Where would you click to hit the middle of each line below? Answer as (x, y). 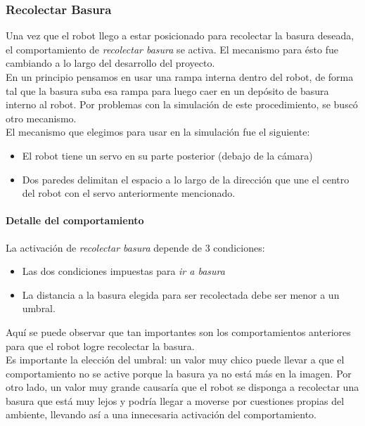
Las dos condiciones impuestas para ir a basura (123, 271)
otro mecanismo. (41, 118)
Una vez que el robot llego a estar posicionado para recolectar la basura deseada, (180, 35)
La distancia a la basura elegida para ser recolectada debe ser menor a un (181, 294)
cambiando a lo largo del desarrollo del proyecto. (110, 63)
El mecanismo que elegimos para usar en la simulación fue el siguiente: (158, 132)
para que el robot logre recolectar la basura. (100, 346)
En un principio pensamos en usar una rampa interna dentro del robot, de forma (180, 77)
